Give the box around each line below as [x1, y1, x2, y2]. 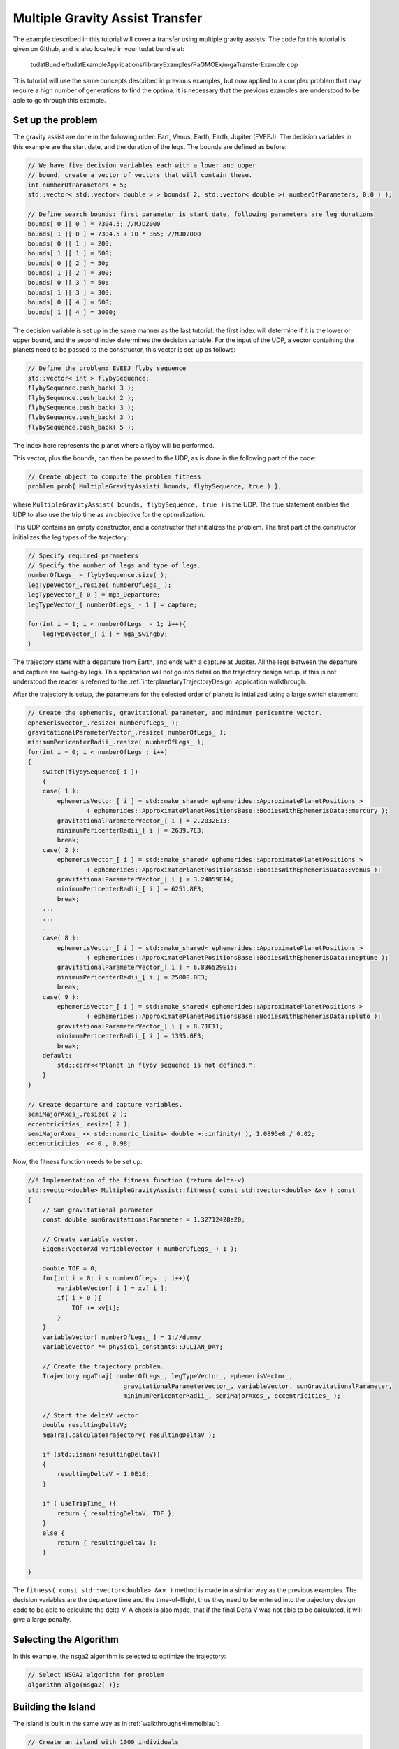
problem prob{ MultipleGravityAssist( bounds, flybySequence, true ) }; [27, 483, 282, 490]
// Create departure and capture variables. [27, 1100, 183, 1108]
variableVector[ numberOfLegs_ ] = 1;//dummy [42, 1333, 201, 1341]
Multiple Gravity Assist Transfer [13, 10, 203, 26]
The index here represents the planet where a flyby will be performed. [13, 441, 215, 449]
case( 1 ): [42, 787, 80, 795]
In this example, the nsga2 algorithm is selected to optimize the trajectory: [13, 1652, 226, 1661]
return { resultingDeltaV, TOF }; [57, 1509, 175, 1517]
